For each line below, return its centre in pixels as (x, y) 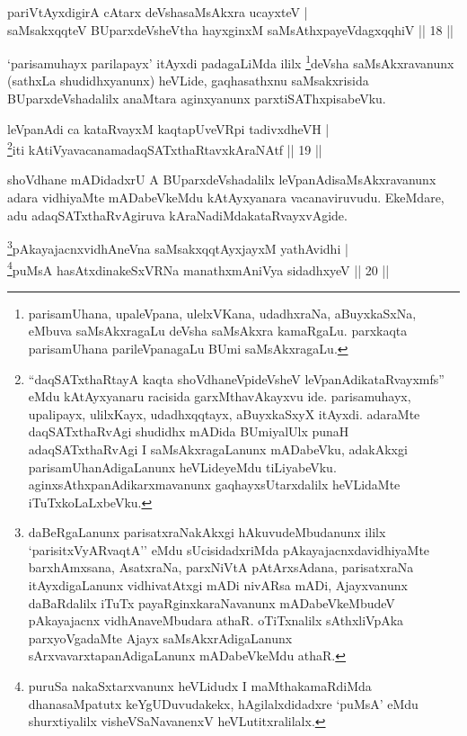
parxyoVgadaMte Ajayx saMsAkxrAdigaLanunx (160, 637)
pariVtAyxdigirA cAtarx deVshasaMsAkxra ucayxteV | (158, 12)
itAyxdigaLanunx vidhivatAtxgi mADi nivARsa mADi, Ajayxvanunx (218, 585)
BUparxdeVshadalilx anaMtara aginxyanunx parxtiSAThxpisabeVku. (197, 99)
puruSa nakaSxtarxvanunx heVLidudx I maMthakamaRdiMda (200, 686)
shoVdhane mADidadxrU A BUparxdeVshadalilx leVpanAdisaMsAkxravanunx (222, 180)
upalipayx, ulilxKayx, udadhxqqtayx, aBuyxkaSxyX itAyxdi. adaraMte (224, 413)
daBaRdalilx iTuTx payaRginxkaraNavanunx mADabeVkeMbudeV (211, 602)
